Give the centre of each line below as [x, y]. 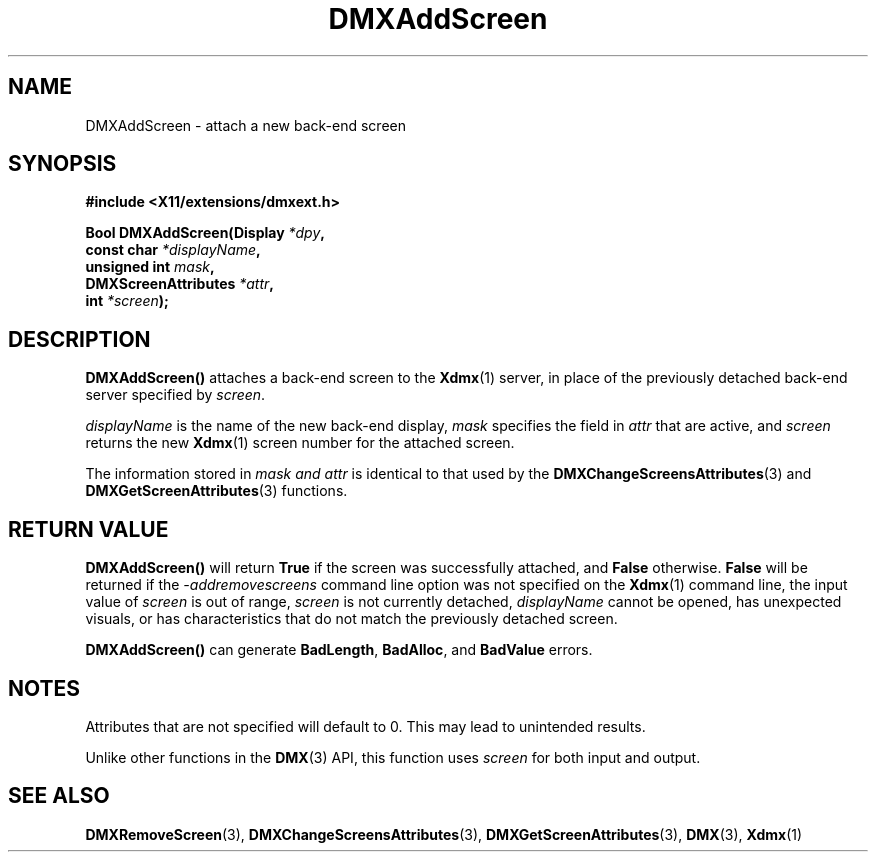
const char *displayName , [173, 250]
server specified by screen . [175, 395]
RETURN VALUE [88, 529]
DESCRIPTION [79, 339]
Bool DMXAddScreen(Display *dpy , [205, 233]
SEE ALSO [59, 796]
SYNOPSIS [62, 164]
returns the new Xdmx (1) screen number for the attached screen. [300, 443]
